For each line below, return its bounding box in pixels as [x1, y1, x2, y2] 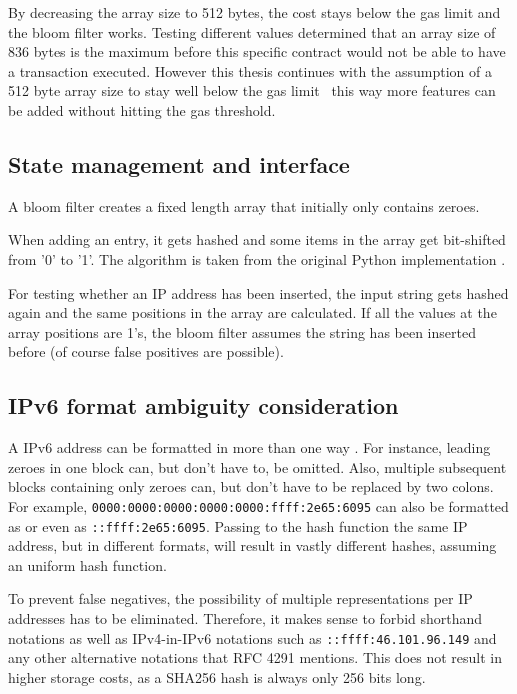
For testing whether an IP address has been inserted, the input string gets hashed [8, 282, 509, 303]
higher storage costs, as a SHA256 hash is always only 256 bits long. [8, 666, 426, 687]
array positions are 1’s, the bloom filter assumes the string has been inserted [8, 321, 476, 342]
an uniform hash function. [8, 554, 167, 575]
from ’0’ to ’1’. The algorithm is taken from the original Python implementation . [8, 248, 506, 269]
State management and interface [8, 148, 350, 179]
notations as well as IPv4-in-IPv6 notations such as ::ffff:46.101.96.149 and [8, 627, 497, 648]
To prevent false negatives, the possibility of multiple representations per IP [8, 588, 473, 609]
